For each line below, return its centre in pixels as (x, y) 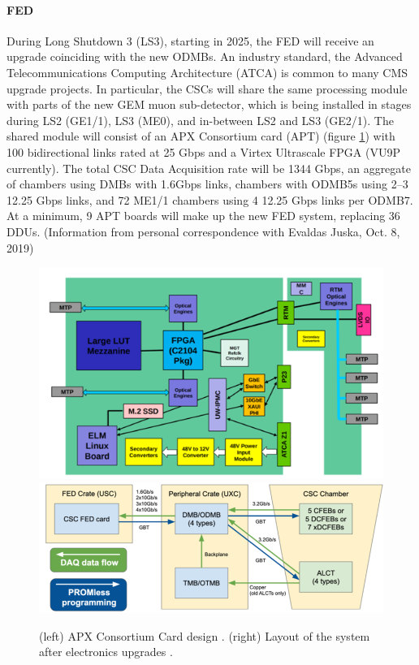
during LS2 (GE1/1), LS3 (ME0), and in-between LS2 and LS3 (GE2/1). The (200, 120)
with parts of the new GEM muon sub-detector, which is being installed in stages (209, 104)
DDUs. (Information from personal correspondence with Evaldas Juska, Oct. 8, (203, 231)
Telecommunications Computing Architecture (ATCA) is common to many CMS (207, 72)
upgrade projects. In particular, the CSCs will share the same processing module (207, 88)
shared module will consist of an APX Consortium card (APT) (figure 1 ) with (201, 136)
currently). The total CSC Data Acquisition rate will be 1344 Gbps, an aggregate (209, 168)
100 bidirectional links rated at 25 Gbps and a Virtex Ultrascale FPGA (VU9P (203, 151)
